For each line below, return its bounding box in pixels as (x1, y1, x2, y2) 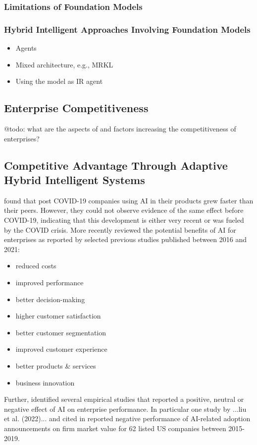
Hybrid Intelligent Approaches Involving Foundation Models (4, 23, 251, 35)
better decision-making (15, 294, 85, 304)
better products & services (15, 360, 96, 371)
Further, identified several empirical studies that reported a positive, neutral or (4, 394, 244, 404)
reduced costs (15, 260, 56, 271)
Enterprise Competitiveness (4, 100, 149, 116)
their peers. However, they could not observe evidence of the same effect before (4, 205, 244, 215)
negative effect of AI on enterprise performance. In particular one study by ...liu (4, 403, 247, 414)
